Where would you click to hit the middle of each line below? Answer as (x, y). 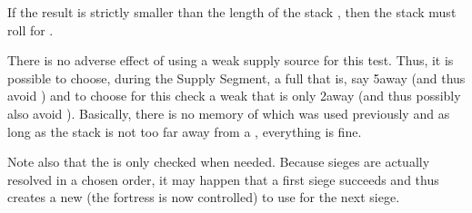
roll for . (30, 29)
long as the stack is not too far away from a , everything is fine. (185, 131)
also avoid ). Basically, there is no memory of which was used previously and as (229, 113)
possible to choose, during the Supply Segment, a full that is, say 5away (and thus (236, 77)
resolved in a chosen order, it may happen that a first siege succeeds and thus (223, 179)
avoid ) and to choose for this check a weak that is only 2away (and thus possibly (234, 96)
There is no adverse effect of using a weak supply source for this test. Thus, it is (231, 60)
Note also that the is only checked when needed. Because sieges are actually (219, 162)
